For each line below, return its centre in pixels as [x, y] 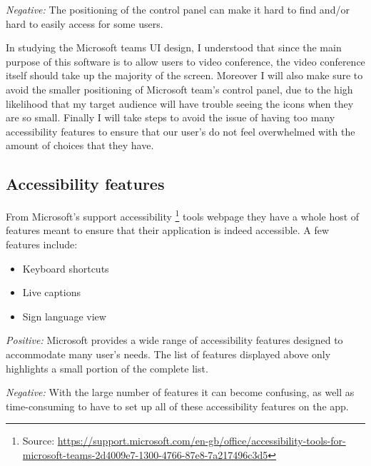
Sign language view [64, 316]
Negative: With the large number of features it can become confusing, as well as [180, 392]
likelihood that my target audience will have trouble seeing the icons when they [180, 103]
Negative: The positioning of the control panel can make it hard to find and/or [178, 9]
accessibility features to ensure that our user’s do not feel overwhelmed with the [181, 131]
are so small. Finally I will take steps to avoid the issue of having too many [171, 117]
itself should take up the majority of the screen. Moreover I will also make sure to [184, 75]
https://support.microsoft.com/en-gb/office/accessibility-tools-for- [202, 441]
